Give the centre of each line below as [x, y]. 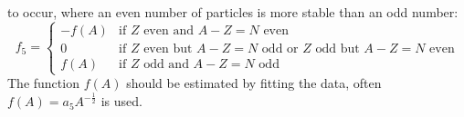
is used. [121, 101]
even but [168, 49]
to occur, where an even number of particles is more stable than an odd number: [233, 12]
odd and [166, 64]
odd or [280, 49]
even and [169, 30]
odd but [337, 49]
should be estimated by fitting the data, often [254, 83]
